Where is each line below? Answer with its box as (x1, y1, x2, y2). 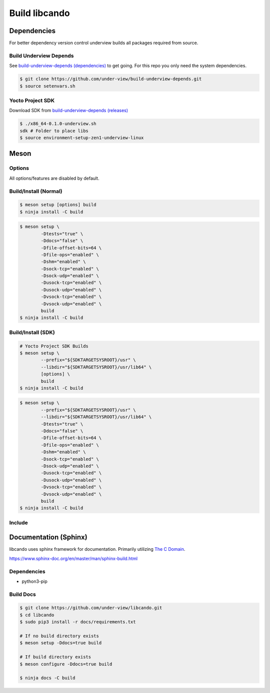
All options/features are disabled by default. (9, 175, 99, 181)
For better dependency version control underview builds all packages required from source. (9, 40, 198, 46)
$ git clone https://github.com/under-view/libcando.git (19, 605, 162, 611)
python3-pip (21, 578, 47, 584)
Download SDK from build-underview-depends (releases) (9, 108, 128, 114)
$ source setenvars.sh (19, 83, 75, 89)
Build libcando (9, 8, 70, 19)
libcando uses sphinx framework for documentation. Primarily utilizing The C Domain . (9, 546, 185, 552)
